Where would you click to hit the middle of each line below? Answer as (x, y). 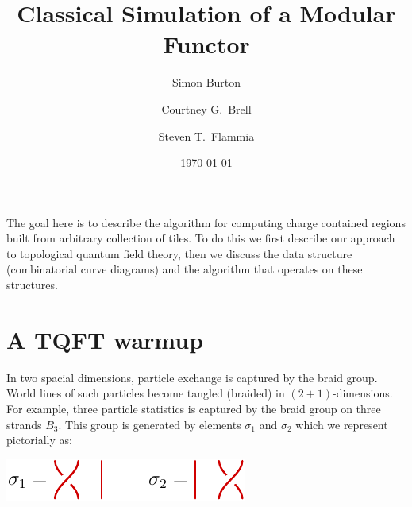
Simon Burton (206, 82)
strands (24, 424)
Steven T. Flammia (206, 135)
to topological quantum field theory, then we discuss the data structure (179, 253)
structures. (32, 285)
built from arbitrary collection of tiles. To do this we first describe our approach (201, 238)
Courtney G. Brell (206, 108)
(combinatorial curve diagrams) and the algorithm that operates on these (185, 269)
